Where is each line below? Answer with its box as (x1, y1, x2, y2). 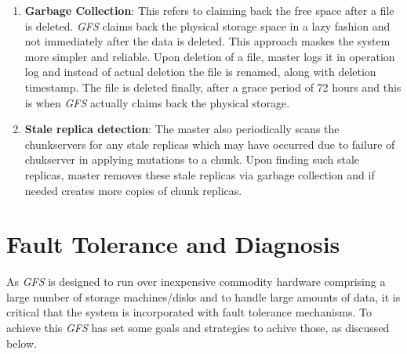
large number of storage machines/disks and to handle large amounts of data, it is (6, 288, 401, 305)
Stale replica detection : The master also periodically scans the (24, 121, 340, 137)
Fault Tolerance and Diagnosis (6, 228, 340, 260)
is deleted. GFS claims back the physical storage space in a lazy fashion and (24, 17, 391, 34)
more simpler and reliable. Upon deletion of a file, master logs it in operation (24, 48, 395, 64)
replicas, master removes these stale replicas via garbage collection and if (24, 166, 375, 182)
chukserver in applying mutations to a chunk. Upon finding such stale (24, 151, 360, 168)
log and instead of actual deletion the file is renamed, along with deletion (24, 63, 376, 80)
